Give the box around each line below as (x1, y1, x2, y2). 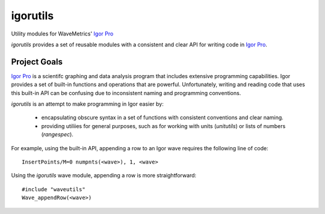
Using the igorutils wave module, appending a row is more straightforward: (11, 172, 197, 179)
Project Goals (11, 57, 63, 67)
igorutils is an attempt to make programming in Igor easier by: (11, 100, 164, 108)
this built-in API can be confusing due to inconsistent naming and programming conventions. (11, 89, 241, 96)
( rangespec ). (41, 131, 73, 138)
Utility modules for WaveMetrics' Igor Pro (11, 30, 114, 37)
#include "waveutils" (22, 186, 85, 192)
